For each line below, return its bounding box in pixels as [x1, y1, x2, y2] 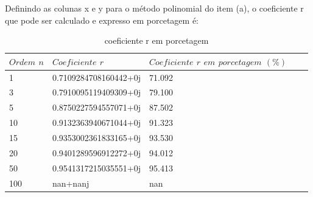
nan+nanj [52, 176, 90, 189]
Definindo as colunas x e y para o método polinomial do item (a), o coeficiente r [5, 2, 304, 14]
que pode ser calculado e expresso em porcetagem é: [5, 13, 199, 26]
